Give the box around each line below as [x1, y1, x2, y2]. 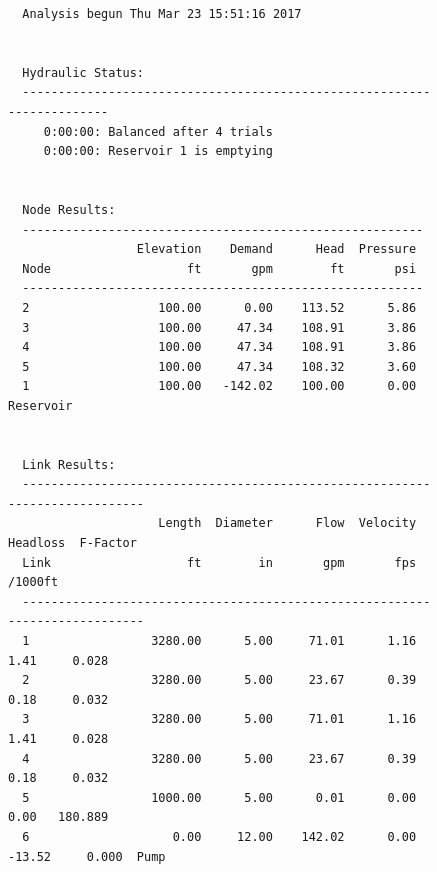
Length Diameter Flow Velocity [158, 516, 417, 531]
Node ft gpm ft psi [22, 261, 417, 276]
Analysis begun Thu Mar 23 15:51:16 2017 [22, 7, 302, 21]
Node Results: [22, 202, 116, 217]
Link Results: [22, 457, 116, 472]
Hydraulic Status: [22, 65, 145, 80]
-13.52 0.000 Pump [8, 849, 166, 864]
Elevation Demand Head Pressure [136, 242, 417, 257]
